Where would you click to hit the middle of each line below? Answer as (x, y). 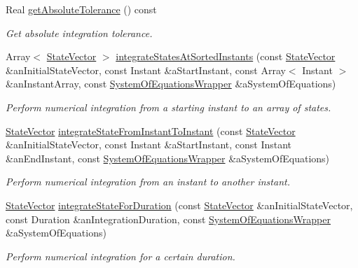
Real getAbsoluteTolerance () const (81, 9)
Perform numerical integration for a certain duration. (121, 256)
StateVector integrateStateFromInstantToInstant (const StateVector (151, 131)
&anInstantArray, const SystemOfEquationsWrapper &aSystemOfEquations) (171, 84)
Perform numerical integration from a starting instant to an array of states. (168, 107)
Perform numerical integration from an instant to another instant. (148, 182)
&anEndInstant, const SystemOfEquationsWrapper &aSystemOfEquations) (168, 158)
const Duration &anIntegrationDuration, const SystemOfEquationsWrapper (168, 219)
